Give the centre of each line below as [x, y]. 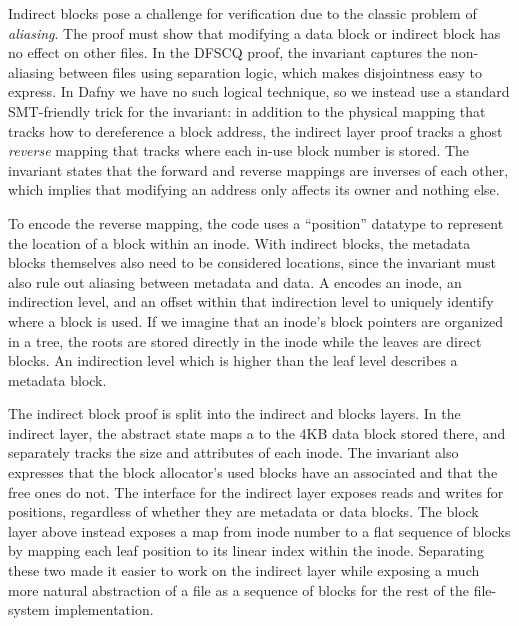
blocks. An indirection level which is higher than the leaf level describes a [233, 360]
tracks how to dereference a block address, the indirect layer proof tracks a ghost [255, 130]
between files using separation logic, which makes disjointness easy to [270, 71]
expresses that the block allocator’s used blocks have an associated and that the [253, 472]
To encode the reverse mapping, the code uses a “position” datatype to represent [256, 222]
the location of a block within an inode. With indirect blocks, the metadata [239, 242]
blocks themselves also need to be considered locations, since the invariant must [252, 262]
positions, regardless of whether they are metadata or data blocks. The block [243, 511]
